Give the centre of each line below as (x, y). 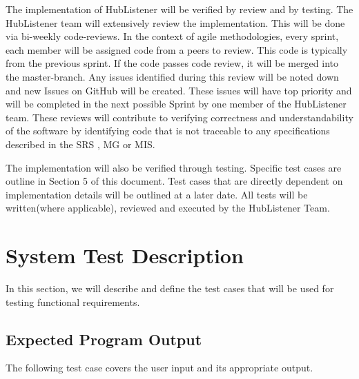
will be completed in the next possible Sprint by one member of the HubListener (176, 104)
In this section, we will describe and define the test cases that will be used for (170, 288)
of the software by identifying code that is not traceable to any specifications (168, 131)
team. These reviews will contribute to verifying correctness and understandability (179, 117)
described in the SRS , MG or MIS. (80, 144)
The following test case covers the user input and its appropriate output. (159, 368)
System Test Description (125, 255)
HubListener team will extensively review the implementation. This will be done (175, 22)
